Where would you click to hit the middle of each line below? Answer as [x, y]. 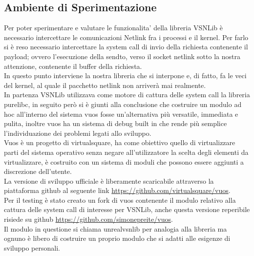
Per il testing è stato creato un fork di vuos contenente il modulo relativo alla [120, 200]
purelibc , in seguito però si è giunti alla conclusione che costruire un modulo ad [123, 104]
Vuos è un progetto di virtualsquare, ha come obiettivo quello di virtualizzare [120, 142]
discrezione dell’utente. [38, 171]
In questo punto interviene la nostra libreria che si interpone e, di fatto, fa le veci [125, 75]
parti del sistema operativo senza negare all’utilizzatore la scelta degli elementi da [126, 152]
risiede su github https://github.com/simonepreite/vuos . [88, 219]
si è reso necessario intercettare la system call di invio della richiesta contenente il [126, 47]
